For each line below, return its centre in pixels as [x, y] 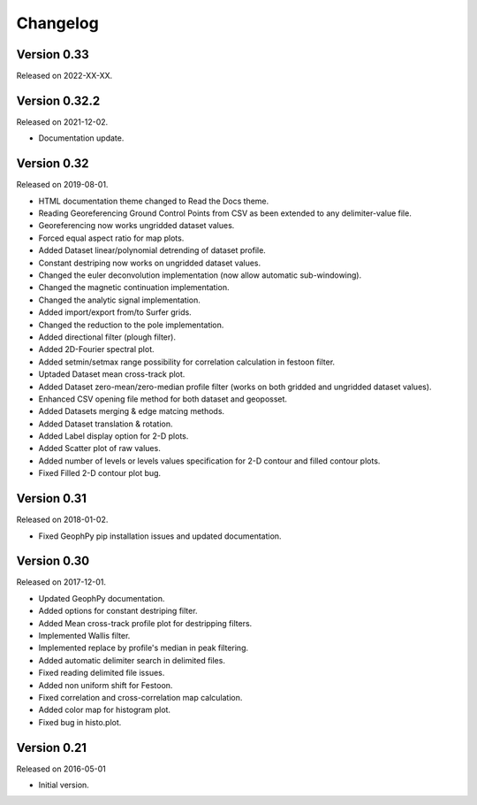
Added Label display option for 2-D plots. [114, 436]
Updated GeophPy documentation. [102, 598]
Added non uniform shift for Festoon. [106, 685]
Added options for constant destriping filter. [118, 611]
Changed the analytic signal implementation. [119, 300]
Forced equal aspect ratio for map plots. [111, 238]
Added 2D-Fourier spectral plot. [96, 349]
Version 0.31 [52, 498]
